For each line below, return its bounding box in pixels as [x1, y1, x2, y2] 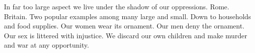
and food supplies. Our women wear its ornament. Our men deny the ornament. [4, 21, 245, 31]
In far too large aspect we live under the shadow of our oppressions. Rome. [4, 1, 229, 11]
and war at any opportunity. [4, 40, 89, 50]
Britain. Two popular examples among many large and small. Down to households [4, 11, 251, 21]
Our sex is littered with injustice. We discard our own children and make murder [4, 30, 247, 40]
